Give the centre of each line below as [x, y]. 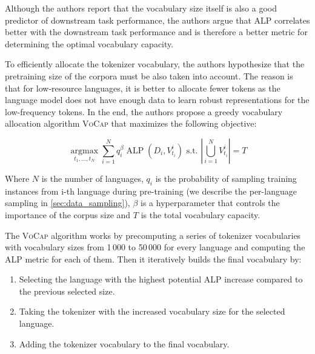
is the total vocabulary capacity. [201, 214]
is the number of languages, [92, 178]
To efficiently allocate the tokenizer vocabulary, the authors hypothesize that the [155, 64]
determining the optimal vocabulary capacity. [89, 43]
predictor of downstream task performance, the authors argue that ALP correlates [157, 20]
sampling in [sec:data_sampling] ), [68, 203]
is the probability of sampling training [226, 178]
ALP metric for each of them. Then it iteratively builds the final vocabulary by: [153, 259]
